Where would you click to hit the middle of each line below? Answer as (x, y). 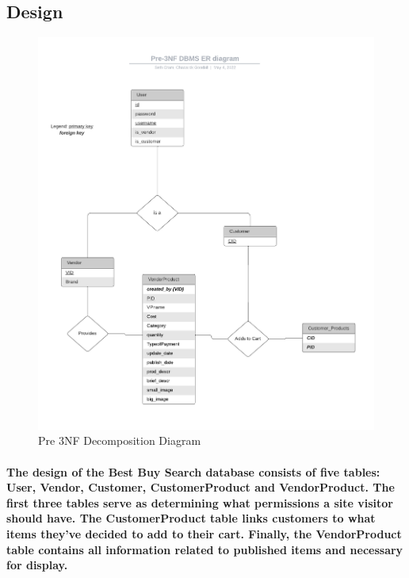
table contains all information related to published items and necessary (205, 549)
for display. (37, 565)
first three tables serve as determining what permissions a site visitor (200, 502)
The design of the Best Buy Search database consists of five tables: (193, 471)
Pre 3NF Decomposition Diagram (120, 440)
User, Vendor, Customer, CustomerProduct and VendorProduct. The (201, 487)
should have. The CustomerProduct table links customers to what (191, 518)
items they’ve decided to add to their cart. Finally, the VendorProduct (204, 533)
